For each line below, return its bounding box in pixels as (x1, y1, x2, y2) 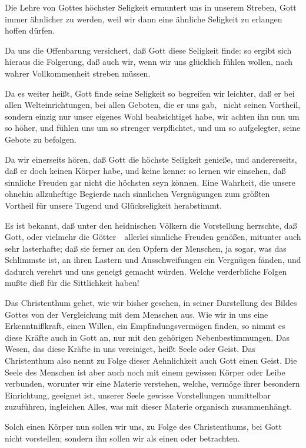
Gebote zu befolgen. (5, 133, 76, 145)
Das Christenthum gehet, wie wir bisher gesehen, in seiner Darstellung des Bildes (5, 297, 297, 309)
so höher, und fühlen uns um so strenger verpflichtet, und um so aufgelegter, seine (5, 121, 301, 134)
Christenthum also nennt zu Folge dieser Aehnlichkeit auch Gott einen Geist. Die (5, 354, 297, 367)
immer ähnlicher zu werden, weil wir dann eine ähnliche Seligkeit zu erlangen (5, 12, 282, 25)
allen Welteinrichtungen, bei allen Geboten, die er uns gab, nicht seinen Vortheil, (5, 98, 301, 111)
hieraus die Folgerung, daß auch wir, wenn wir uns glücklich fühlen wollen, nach (5, 55, 292, 68)
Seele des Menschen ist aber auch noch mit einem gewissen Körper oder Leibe (5, 365, 285, 378)
